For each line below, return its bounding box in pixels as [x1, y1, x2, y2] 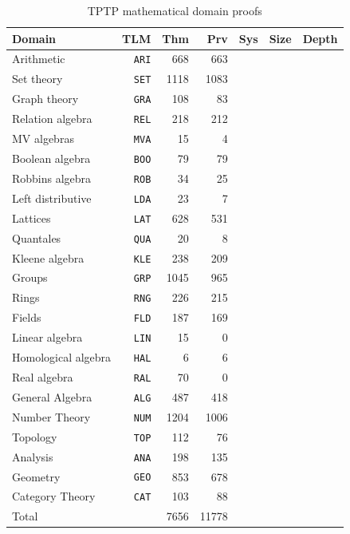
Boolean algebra [12, 150, 91, 166]
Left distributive [12, 189, 92, 206]
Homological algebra [12, 349, 112, 366]
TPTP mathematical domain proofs [87, 2, 262, 18]
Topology [12, 428, 57, 445]
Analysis [12, 448, 53, 465]
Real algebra [12, 368, 73, 385]
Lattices [12, 209, 51, 226]
